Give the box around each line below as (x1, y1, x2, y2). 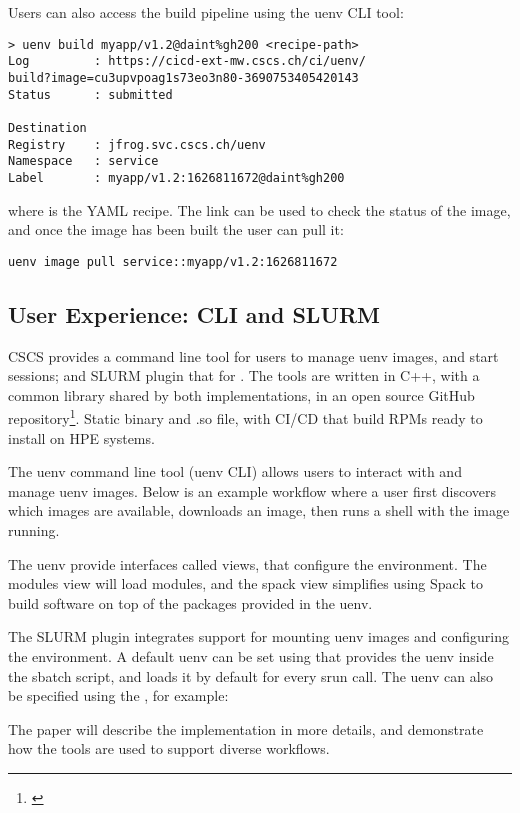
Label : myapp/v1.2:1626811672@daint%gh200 (8, 170, 345, 185)
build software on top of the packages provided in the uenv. (8, 592, 373, 613)
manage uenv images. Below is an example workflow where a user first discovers (8, 480, 497, 501)
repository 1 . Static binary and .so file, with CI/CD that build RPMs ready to (8, 405, 483, 428)
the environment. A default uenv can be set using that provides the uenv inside (8, 645, 494, 666)
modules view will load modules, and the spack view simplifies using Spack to (8, 573, 483, 594)
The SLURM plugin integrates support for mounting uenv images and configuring (8, 626, 509, 647)
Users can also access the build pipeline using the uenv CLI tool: (8, 2, 404, 22)
